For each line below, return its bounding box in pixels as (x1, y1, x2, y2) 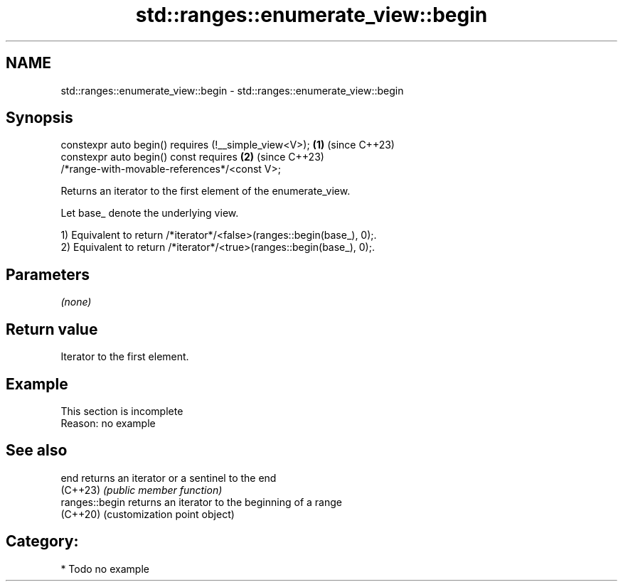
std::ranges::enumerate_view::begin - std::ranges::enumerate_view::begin (60, 84, 404, 97)
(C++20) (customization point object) (60, 507, 235, 520)
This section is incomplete (60, 404, 183, 417)
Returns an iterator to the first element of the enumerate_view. (60, 185, 351, 198)
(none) (60, 296, 92, 308)
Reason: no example (60, 416, 156, 429)
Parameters (6, 265, 90, 284)
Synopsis (6, 109, 73, 127)
